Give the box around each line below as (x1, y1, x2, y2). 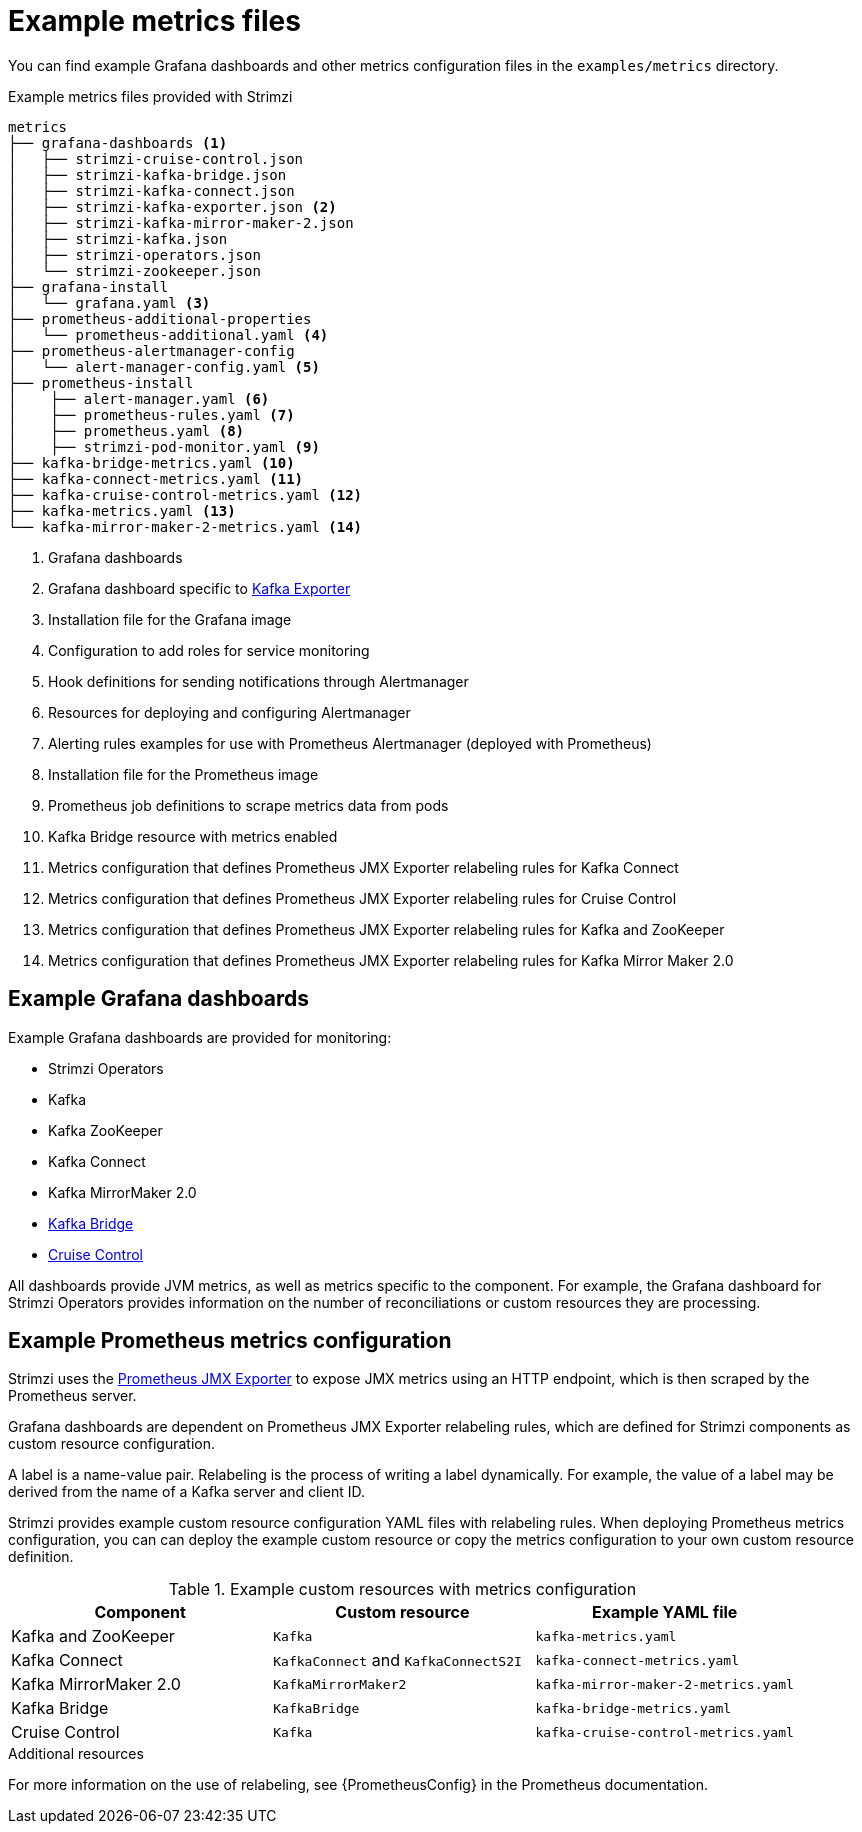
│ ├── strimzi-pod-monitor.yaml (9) (8, 438, 320, 455)
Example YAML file (591, 1602, 738, 1623)
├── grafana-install (8, 278, 169, 295)
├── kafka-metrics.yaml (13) (8, 502, 236, 519)
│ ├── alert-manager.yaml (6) (8, 390, 270, 407)
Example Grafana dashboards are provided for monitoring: (8, 1028, 392, 1046)
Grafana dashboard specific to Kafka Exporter (48, 579, 351, 597)
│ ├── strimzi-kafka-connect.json (8, 182, 295, 199)
